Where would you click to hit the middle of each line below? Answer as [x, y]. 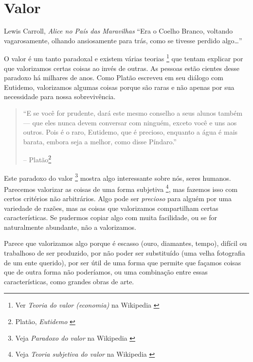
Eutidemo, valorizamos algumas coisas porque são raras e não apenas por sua [119, 87]
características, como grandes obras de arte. [69, 281]
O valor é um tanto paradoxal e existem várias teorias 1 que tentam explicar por [124, 58]
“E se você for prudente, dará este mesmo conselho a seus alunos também [133, 112]
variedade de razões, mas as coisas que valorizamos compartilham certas [111, 208]
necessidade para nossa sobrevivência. [60, 96]
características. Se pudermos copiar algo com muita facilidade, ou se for [110, 217]
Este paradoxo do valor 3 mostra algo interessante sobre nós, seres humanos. [117, 177]
